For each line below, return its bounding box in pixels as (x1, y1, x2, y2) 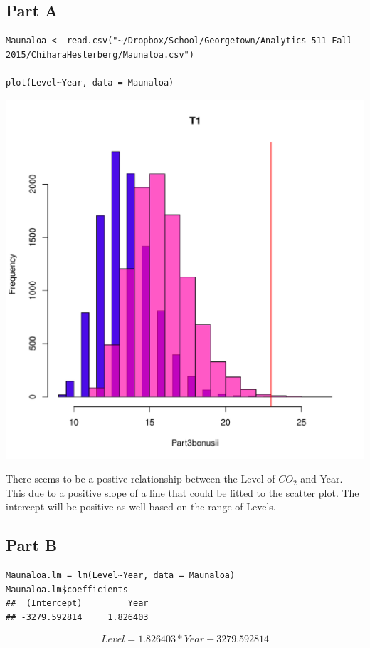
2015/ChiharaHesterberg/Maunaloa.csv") (6, 49, 194, 60)
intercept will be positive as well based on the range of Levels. (6, 499, 276, 514)
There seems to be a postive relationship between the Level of (6, 471, 275, 486)
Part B (6, 534, 58, 556)
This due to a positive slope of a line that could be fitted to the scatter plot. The (6, 485, 359, 500)
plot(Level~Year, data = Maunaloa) (6, 77, 174, 88)
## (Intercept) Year (6, 598, 149, 609)
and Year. (300, 471, 343, 486)
